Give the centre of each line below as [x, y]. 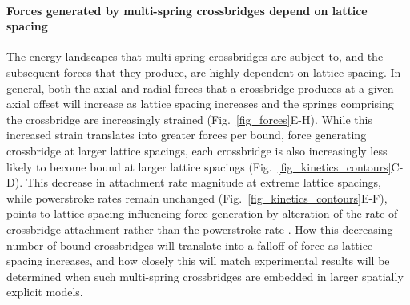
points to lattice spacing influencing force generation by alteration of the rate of [202, 213]
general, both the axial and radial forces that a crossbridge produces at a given [200, 88]
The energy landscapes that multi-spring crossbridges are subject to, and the [195, 56]
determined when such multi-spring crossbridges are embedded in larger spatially [205, 276]
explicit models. [45, 292]
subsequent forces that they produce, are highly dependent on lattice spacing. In [204, 72]
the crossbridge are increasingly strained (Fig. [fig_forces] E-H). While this [189, 119]
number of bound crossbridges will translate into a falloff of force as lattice [190, 245]
